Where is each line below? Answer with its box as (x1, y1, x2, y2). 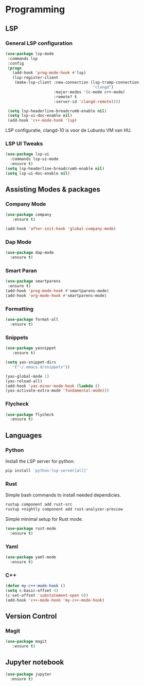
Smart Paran (5, 267, 37, 274)
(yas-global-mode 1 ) (5, 374, 50, 379)
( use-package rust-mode (5, 526, 57, 531)
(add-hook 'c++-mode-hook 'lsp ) (7, 118, 77, 123)
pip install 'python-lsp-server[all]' (5, 468, 88, 473)
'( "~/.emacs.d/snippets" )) (12, 364, 70, 370)
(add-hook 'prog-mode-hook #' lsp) (12, 71, 86, 76)
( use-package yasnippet (5, 346, 57, 351)
